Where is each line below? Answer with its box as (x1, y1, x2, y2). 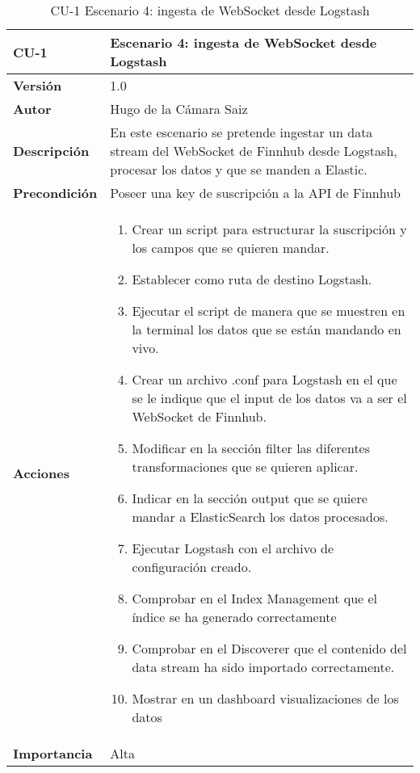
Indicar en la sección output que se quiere (132, 489, 367, 507)
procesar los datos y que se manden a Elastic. (110, 160, 367, 179)
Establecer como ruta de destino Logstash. (132, 270, 372, 288)
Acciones (13, 464, 69, 482)
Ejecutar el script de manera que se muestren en (132, 301, 405, 320)
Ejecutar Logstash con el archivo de (132, 539, 334, 557)
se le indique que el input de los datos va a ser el (132, 389, 407, 407)
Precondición (13, 183, 98, 202)
